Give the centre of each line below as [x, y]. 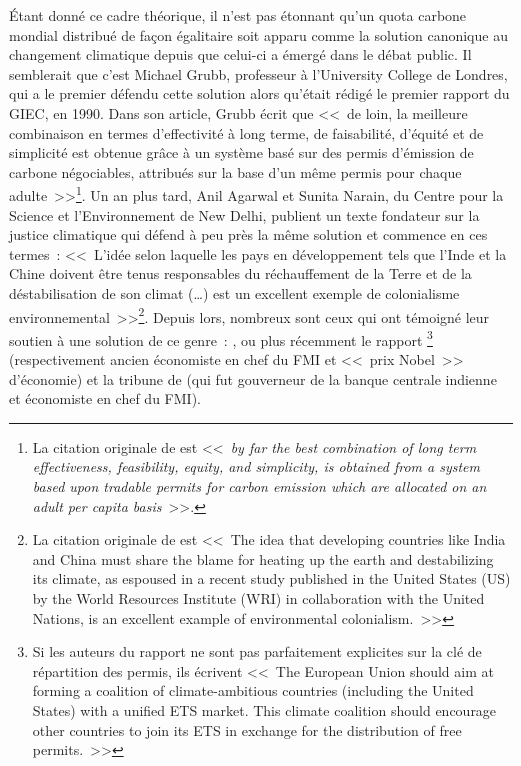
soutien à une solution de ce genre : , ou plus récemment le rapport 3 [221, 338]
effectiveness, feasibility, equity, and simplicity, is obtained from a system [256, 466]
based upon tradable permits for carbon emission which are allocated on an [259, 486]
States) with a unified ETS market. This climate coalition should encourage [264, 709]
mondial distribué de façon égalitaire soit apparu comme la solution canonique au [258, 34]
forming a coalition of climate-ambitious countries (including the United [253, 690]
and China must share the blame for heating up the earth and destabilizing [263, 558]
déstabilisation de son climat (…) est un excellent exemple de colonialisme [234, 292]
